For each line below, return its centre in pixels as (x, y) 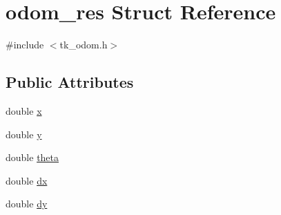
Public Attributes (70, 82)
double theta (32, 157)
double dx (27, 180)
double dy (27, 204)
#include (25, 45)
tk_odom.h (84, 45)
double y (24, 134)
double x (24, 110)
